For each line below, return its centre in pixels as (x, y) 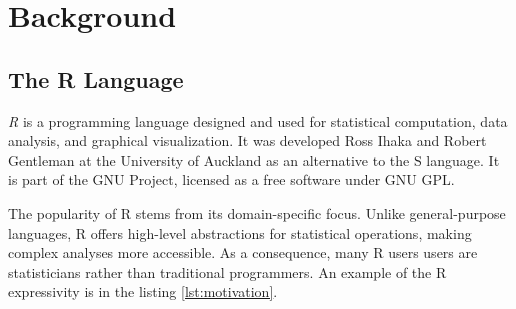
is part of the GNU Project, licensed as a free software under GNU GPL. (231, 179)
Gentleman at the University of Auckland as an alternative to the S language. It (254, 159)
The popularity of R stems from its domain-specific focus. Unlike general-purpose (257, 212)
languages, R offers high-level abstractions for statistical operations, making (240, 232)
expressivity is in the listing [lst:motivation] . (143, 291)
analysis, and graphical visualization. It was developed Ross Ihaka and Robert (247, 140)
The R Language (96, 78)
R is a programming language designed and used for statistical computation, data (258, 120)
